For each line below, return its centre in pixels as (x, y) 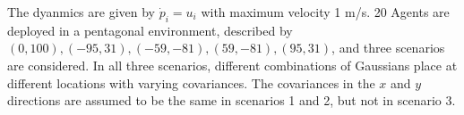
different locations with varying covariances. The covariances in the (191, 82)
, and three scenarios (388, 48)
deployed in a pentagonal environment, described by (150, 30)
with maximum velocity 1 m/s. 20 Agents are (325, 12)
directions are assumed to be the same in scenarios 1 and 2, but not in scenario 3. (232, 100)
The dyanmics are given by (81, 12)
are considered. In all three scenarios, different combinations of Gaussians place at (232, 65)
